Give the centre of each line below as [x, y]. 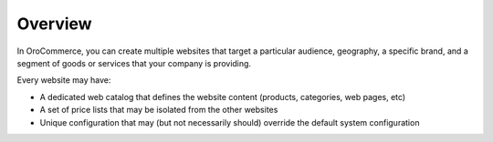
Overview [54, 24]
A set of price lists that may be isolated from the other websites [159, 110]
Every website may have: [64, 80]
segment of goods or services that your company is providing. [134, 63]
